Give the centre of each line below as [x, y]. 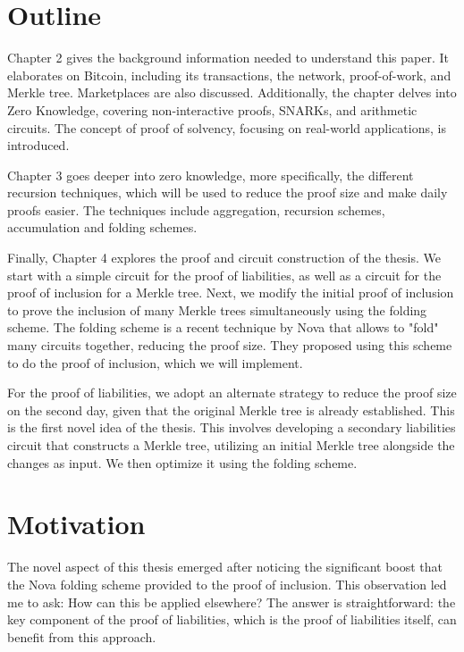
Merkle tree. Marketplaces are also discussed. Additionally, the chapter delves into [232, 92]
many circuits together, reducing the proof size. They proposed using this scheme [230, 345]
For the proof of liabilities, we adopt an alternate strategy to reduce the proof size [232, 393]
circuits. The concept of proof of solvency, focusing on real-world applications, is [227, 127]
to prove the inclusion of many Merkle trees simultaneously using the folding [217, 309]
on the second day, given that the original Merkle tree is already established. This [231, 410]
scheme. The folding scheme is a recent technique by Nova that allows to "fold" [223, 327]
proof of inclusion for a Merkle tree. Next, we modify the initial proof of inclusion [231, 293]
